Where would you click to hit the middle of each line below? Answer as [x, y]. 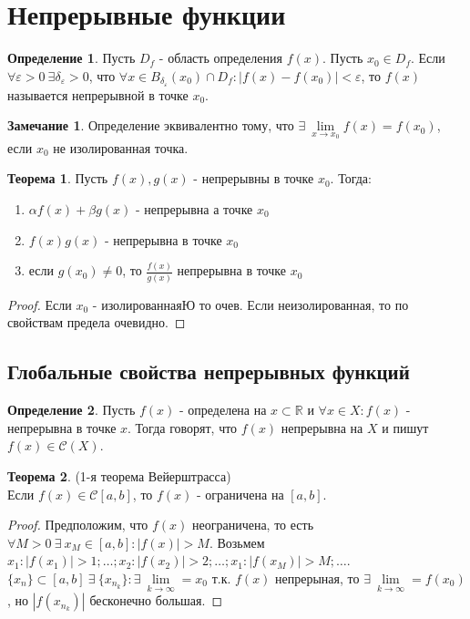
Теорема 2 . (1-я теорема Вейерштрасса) [119, 475]
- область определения [220, 58]
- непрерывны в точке [254, 178]
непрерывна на [322, 427]
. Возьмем [237, 542]
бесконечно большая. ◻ [156, 600]
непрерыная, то [317, 578]
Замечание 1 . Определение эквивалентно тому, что [151, 125]
